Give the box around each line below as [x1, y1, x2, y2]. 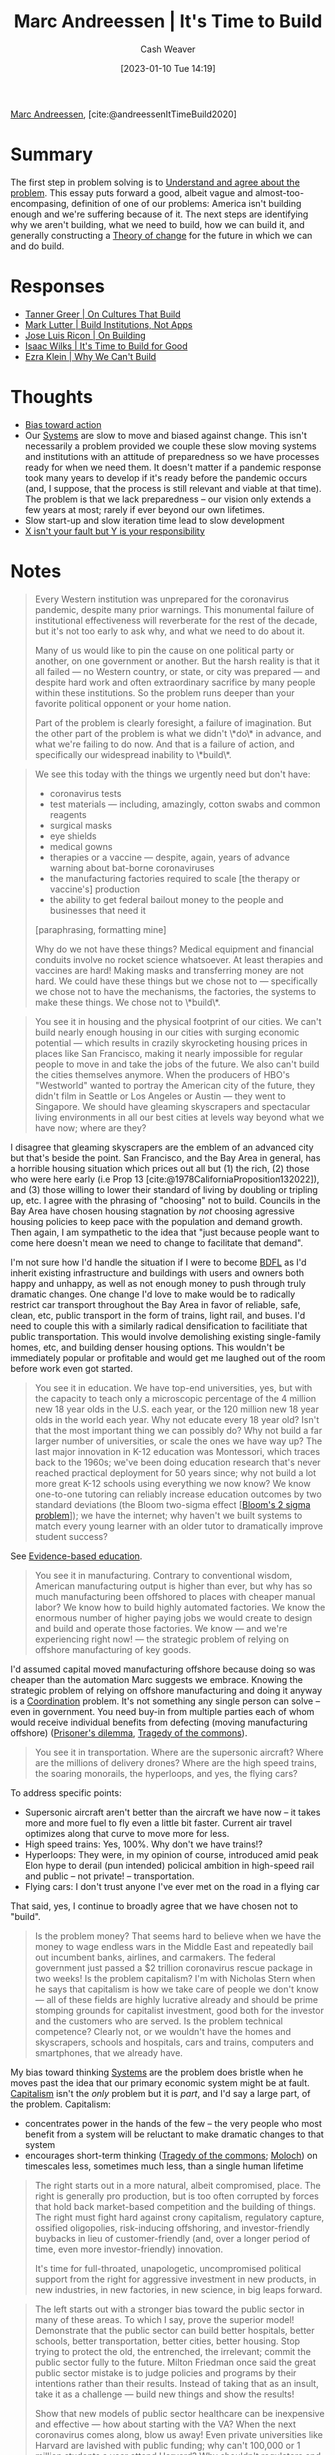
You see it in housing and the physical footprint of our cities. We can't [34, 1015, 322, 1027]
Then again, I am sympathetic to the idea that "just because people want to [10, 1226, 320, 1238]
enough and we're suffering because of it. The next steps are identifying [10, 208, 309, 220]
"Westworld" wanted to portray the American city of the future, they [34, 1079, 316, 1091]
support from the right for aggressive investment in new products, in [34, 2273, 317, 2285]
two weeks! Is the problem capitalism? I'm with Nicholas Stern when [34, 1972, 316, 1984]
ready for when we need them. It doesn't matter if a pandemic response [24, 461, 322, 473]
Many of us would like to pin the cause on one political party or [34, 644, 295, 656]
